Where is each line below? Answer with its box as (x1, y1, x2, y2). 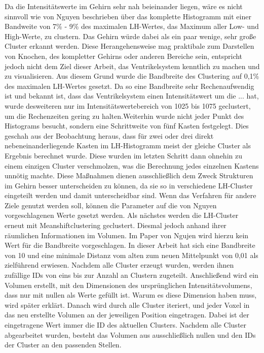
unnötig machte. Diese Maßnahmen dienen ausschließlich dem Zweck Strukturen (5, 170, 253, 181)
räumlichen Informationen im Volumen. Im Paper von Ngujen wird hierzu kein (5, 230, 249, 240)
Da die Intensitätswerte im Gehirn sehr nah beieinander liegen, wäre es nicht (5, 1, 243, 11)
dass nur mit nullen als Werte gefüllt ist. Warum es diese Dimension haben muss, (5, 290, 257, 300)
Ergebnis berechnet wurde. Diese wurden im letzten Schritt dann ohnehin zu (5, 150, 242, 161)
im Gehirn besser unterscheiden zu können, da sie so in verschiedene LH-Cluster (5, 180, 253, 190)
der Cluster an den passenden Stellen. (5, 339, 122, 350)
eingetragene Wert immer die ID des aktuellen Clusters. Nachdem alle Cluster (5, 319, 247, 330)
